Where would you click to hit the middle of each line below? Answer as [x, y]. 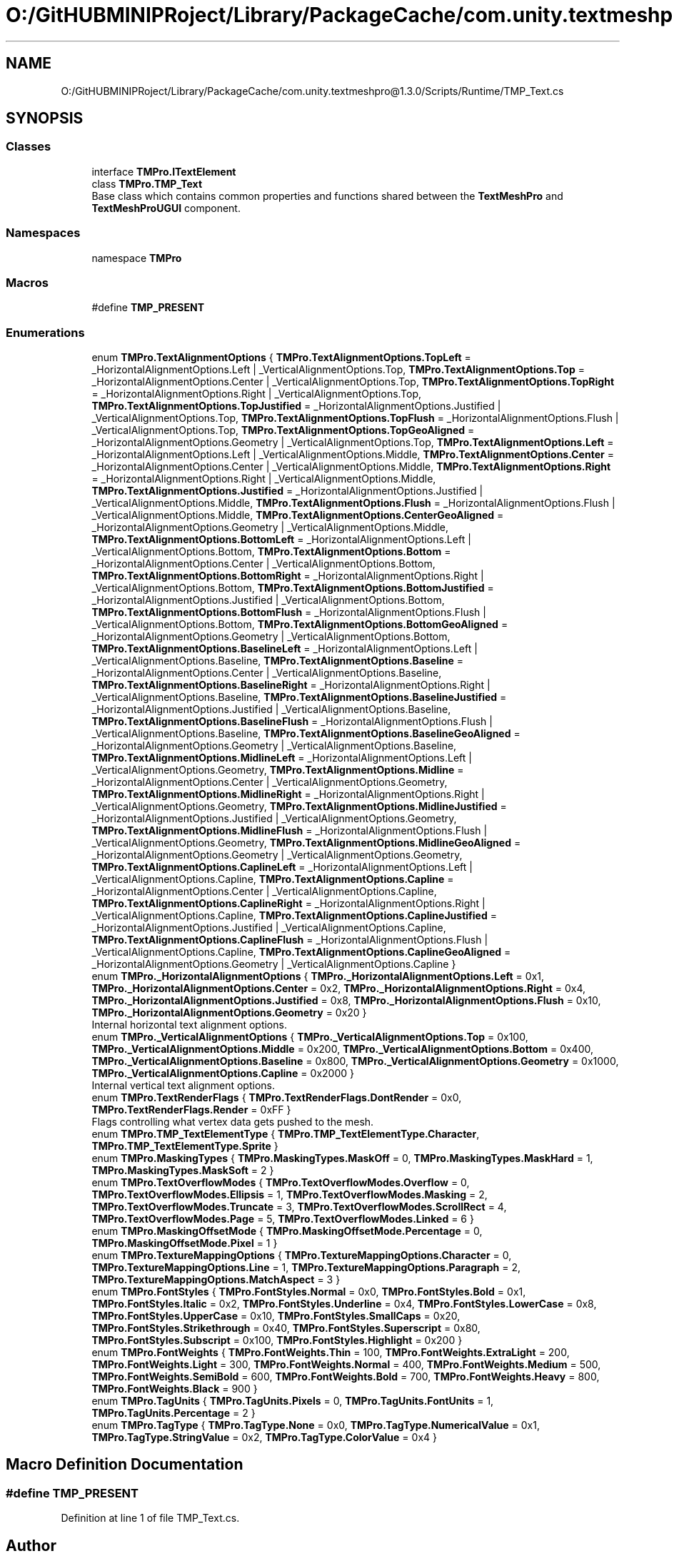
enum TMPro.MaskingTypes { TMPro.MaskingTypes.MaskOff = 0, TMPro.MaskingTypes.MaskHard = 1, [342, 1158]
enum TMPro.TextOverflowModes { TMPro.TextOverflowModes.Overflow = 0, [281, 1183]
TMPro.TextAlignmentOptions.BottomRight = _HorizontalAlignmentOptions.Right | [288, 576]
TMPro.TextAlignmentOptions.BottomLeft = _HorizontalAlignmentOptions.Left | [281, 540]
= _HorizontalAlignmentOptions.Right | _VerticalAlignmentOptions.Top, [257, 394]
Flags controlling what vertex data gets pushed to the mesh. [233, 1122]
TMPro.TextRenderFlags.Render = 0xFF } [191, 1110]
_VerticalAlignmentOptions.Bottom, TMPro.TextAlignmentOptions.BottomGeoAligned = [300, 625]
